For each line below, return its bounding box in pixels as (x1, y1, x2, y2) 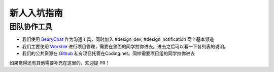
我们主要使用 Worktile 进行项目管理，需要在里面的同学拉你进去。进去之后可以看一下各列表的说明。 (22, 43, 229, 49)
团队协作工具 (9, 22, 53, 31)
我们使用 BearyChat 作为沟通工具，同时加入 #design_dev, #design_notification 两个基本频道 (22, 36, 214, 42)
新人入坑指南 (9, 8, 63, 19)
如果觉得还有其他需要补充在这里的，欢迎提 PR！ (9, 59, 110, 65)
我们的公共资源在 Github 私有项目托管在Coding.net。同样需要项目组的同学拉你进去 (22, 50, 195, 56)
